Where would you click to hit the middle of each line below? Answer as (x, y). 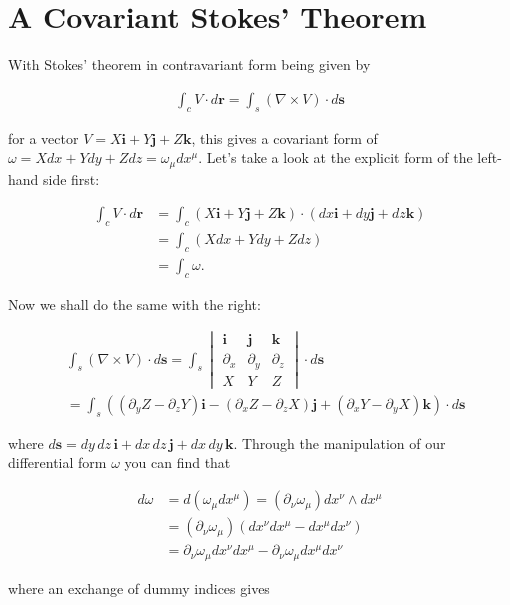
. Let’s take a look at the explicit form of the (335, 157)
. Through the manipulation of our (339, 442)
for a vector (43, 137)
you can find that (177, 462)
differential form (57, 462)
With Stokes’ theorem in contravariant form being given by (189, 64)
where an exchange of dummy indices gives (139, 587)
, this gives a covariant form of (284, 137)
